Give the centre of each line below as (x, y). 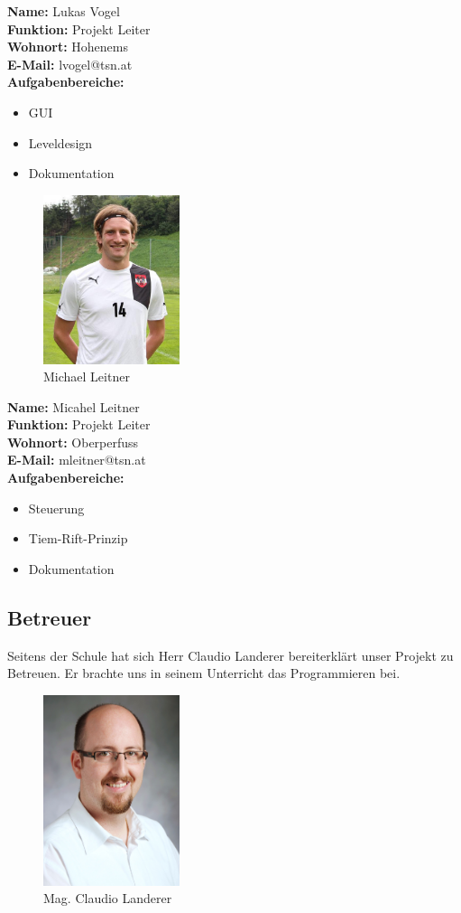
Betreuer (50, 617)
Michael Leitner (87, 376)
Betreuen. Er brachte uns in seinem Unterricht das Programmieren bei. (204, 673)
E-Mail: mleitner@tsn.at (77, 460)
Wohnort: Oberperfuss (73, 442)
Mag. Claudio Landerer (108, 898)
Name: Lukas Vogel (64, 11)
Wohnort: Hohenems (68, 47)
